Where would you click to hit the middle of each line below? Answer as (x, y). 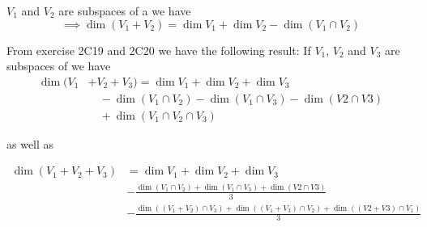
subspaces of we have (59, 66)
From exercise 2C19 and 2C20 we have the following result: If (159, 50)
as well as (30, 143)
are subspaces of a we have (125, 11)
